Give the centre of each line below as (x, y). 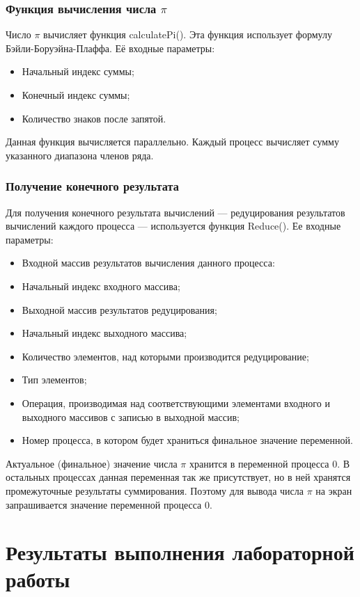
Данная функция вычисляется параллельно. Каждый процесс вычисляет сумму (172, 142)
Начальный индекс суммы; (78, 71)
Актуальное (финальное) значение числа (92, 463)
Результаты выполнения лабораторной (180, 552)
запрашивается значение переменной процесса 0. (109, 504)
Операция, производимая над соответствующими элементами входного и (176, 403)
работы (38, 579)
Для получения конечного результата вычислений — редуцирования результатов (175, 212)
